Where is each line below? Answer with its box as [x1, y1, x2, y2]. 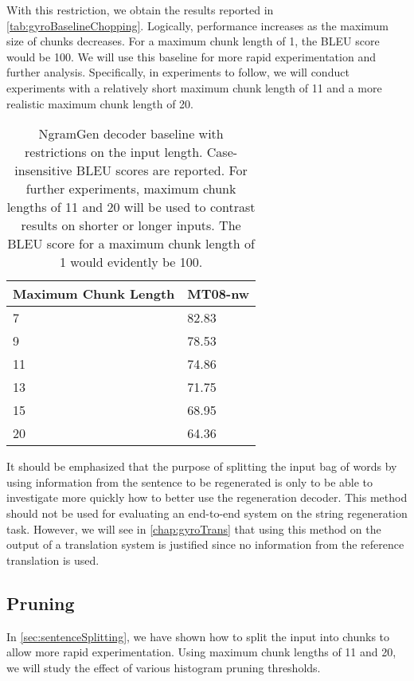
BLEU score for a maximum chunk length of [7, 234, 255, 253]
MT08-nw [187, 284, 250, 303]
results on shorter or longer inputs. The [21, 216, 241, 235]
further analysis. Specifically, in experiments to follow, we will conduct [6, 64, 350, 80]
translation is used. [6, 551, 100, 568]
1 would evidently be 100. [60, 252, 203, 272]
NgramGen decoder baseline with [38, 124, 224, 143]
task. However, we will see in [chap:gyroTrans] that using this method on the [6, 520, 381, 537]
